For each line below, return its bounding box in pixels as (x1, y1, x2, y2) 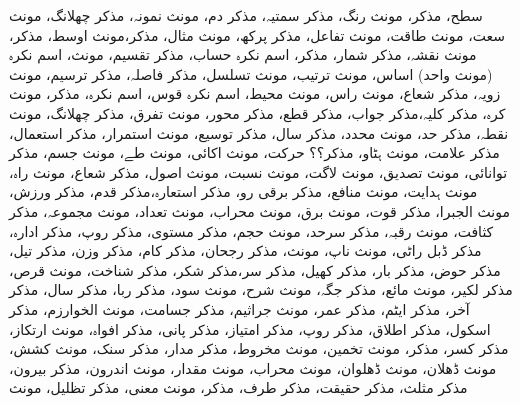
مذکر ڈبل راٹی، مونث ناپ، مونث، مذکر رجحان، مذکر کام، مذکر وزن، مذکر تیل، (9, 240, 482, 261)
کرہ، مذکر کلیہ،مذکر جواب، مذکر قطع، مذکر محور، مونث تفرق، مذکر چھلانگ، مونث (9, 102, 506, 123)
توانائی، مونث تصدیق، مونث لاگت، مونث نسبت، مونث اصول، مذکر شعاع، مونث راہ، (9, 161, 508, 182)
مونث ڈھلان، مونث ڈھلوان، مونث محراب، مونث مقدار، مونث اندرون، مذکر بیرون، (9, 357, 497, 378)
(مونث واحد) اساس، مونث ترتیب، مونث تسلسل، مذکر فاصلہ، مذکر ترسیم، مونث (9, 63, 493, 84)
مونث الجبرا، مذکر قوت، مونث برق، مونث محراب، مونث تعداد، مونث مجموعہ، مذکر (9, 200, 510, 221)
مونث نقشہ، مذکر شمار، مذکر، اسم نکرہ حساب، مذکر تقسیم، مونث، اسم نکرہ (9, 44, 477, 65)
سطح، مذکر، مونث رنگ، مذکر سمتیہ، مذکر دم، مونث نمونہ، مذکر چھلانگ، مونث (9, 5, 483, 25)
